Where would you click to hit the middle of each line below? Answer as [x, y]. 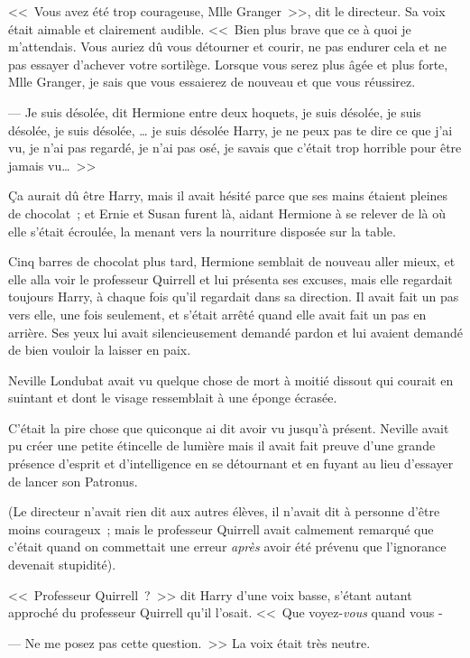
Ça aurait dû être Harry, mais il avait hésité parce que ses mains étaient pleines [228, 195]
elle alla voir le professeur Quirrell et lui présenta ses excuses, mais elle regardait [230, 278]
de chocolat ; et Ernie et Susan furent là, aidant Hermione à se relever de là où [227, 213]
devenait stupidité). [62, 565]
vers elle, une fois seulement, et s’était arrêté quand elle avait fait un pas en [217, 314]
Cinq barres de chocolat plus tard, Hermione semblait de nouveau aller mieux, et [232, 261]
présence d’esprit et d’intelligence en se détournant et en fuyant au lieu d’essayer [231, 463]
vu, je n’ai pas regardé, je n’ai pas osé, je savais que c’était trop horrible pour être [235, 148]
